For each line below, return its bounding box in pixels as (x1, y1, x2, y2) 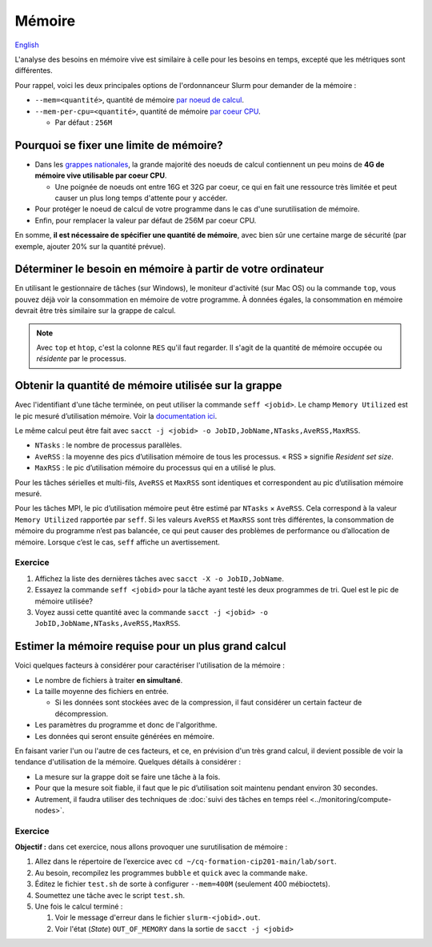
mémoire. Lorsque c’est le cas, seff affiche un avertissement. (14, 537, 220, 547)
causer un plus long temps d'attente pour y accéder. (54, 193, 228, 203)
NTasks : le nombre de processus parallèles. (34, 440, 182, 450)
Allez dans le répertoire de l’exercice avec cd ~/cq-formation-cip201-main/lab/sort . (34, 857, 337, 866)
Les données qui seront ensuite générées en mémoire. (34, 731, 215, 740)
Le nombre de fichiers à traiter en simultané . (34, 675, 183, 684)
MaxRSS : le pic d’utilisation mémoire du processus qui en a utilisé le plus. (34, 463, 276, 472)
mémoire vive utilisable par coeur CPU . (34, 171, 167, 180)
